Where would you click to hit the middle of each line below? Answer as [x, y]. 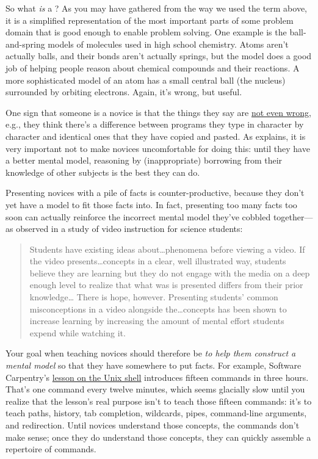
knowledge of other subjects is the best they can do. [103, 172]
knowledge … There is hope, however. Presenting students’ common [154, 297]
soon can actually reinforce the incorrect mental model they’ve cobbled [138, 216]
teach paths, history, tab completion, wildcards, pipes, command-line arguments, [156, 413]
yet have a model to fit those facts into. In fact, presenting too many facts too [151, 204]
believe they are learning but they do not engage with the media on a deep [170, 273]
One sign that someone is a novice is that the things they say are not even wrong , [159, 112]
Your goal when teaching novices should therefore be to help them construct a [151, 353]
